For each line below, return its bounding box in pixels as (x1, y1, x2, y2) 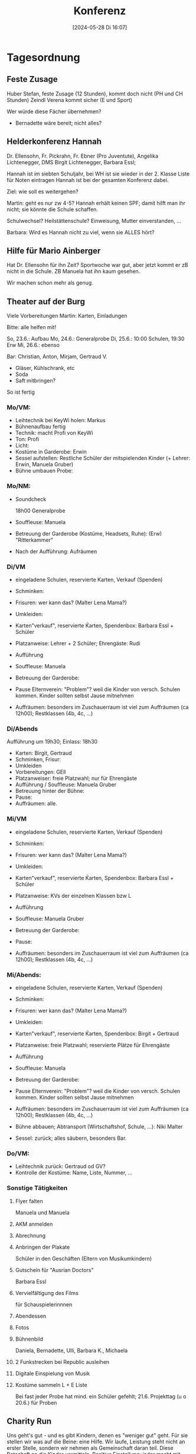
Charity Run (6, 1416, 52, 1426)
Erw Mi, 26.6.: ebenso (6, 342, 60, 349)
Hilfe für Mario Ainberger (6, 245, 101, 256)
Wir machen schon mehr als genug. (6, 279, 93, 286)
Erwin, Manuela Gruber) (15, 461, 74, 468)
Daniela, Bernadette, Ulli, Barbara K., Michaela (15, 1347, 128, 1354)
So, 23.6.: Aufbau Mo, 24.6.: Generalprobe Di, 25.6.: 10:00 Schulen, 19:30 (6, 335, 185, 342)
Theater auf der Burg (6, 296, 85, 307)
